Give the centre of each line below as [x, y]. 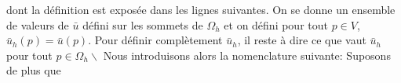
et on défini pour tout [276, 24]
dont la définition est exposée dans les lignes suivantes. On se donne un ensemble [201, 9]
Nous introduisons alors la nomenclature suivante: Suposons [247, 55]
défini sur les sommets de [143, 24]
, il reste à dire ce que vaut [302, 40]
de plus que [34, 70]
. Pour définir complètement [155, 40]
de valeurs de [38, 24]
